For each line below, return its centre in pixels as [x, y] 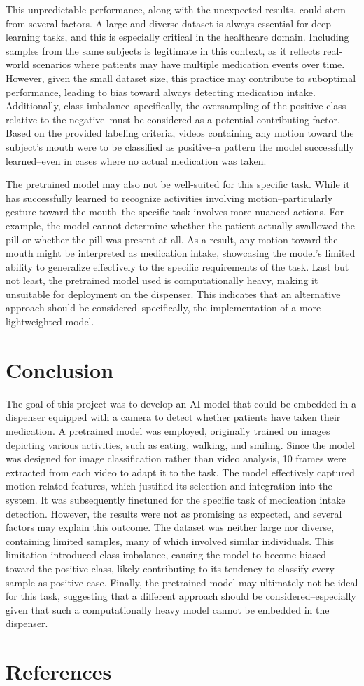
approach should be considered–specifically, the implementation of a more [163, 308]
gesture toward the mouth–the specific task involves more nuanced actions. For [175, 211]
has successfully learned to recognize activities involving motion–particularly [169, 197]
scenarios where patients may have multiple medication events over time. [189, 64]
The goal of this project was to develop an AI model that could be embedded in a [181, 403]
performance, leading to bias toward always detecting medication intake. [161, 92]
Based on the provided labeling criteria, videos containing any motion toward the [180, 133]
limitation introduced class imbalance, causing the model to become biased [166, 554]
